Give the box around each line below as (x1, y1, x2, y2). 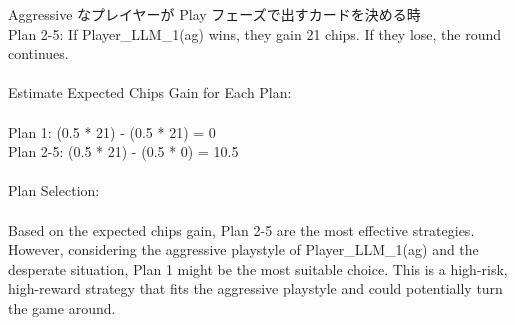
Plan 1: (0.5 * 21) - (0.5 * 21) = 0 (8, 121, 216, 142)
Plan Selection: (8, 180, 100, 201)
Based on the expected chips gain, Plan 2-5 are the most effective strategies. (8, 219, 475, 240)
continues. (8, 43, 69, 64)
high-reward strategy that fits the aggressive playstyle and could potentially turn (8, 278, 503, 299)
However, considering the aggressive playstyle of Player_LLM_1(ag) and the (8, 239, 479, 260)
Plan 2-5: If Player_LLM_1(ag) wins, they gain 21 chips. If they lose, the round (8, 23, 502, 44)
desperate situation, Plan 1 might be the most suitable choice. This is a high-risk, (8, 258, 508, 279)
